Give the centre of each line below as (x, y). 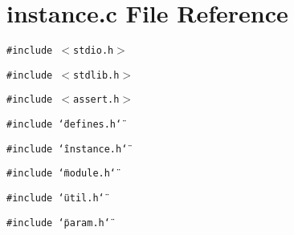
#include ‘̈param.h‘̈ (58, 223)
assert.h (96, 100)
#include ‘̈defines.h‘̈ (64, 125)
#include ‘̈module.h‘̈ (61, 174)
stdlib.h (96, 75)
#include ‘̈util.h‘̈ (55, 199)
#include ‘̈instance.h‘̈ (67, 149)
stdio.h (94, 51)
